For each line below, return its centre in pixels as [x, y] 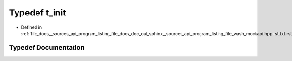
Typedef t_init [38, 13]
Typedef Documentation [47, 48]
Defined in [32, 27]
